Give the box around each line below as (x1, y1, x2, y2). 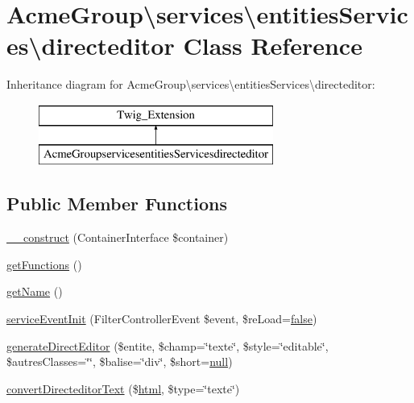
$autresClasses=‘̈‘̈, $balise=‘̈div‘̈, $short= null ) (6, 353, 233, 370)
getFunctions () (6, 256, 82, 272)
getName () (6, 283, 63, 300)
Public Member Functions (6, 191, 227, 216)
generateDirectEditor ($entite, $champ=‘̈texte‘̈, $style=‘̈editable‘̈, (6, 337, 329, 354)
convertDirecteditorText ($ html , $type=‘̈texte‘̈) (6, 380, 240, 397)
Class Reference (183, 29, 362, 62)
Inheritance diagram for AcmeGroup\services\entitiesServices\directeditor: (6, 76, 375, 93)
